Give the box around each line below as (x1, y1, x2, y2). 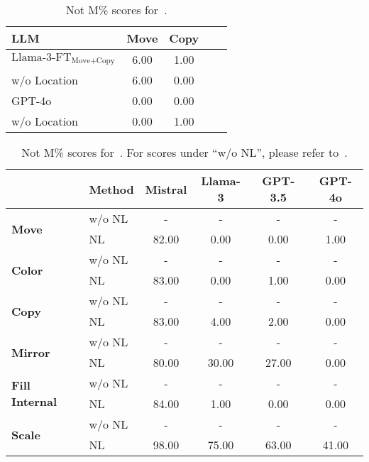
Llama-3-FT (11, 51, 72, 63)
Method (89, 180, 134, 197)
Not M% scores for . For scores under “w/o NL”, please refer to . (21, 144, 348, 160)
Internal (11, 393, 57, 409)
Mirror (11, 343, 50, 361)
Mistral (145, 180, 187, 197)
